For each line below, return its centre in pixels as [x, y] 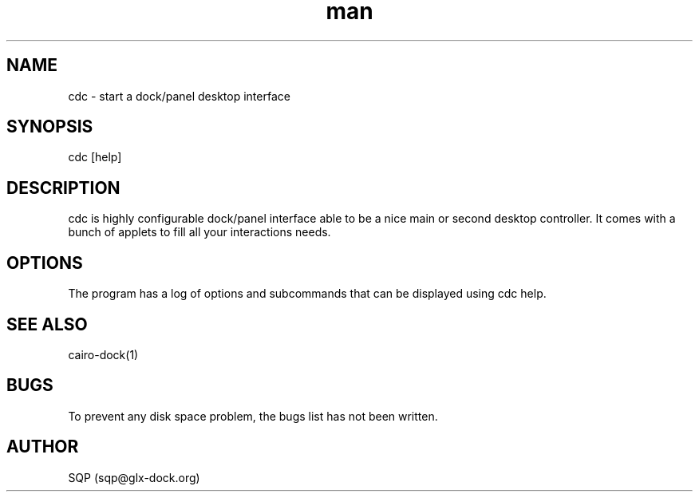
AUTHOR [43, 447]
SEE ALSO [47, 324]
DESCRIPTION [63, 188]
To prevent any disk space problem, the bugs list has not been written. [253, 416]
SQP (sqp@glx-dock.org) [134, 477]
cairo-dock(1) [103, 354]
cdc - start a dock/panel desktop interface [179, 96]
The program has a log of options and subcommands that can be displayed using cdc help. [307, 294]
